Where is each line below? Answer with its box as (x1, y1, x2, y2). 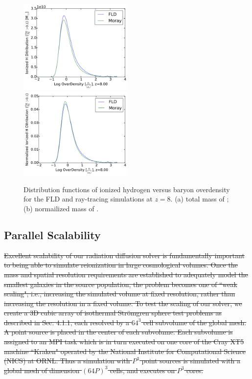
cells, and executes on (110, 365, 175, 375)
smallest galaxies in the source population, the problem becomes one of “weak (4, 279, 237, 289)
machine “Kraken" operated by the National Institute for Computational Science (4, 346, 246, 356)
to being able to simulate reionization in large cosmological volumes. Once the (4, 260, 238, 270)
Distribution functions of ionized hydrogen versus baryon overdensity (23, 184, 230, 194)
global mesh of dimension (4, 365, 80, 375)
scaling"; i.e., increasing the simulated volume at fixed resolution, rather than (4, 289, 235, 299)
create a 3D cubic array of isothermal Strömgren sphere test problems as (4, 308, 222, 318)
